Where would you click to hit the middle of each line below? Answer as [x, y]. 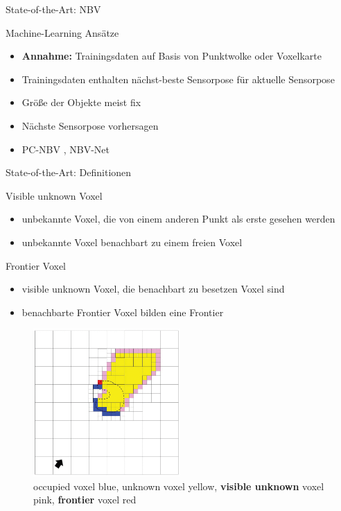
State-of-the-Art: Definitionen [69, 172]
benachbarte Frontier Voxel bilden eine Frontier [123, 312]
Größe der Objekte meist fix [81, 102]
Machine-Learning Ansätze [62, 32]
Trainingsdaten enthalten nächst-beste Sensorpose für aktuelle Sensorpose [178, 79]
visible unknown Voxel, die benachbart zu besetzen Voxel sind [153, 289]
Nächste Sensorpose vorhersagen [90, 125]
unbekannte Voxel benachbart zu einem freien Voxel [132, 242]
